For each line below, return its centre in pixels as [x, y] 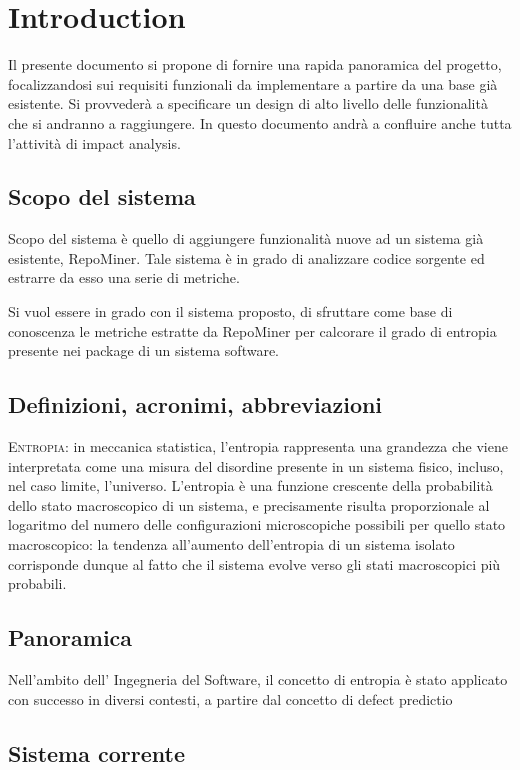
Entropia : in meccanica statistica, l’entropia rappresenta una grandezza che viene [258, 446]
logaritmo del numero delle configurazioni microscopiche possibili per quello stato [257, 524]
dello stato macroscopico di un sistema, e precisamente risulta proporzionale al [249, 504]
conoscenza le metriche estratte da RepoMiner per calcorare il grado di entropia [252, 330]
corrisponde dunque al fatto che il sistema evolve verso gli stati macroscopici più [254, 563]
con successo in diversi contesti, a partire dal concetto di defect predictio [230, 698]
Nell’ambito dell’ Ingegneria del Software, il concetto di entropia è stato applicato [258, 679]
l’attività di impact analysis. [94, 142]
